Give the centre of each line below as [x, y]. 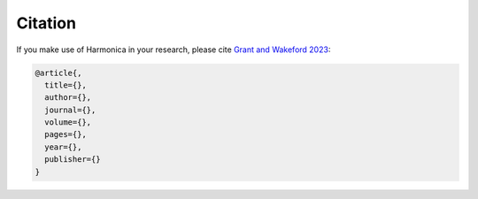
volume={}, [68, 122]
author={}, [68, 98]
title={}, [66, 85]
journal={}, [70, 110]
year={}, [63, 147]
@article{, [58, 73]
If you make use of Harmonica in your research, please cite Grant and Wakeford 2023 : [173, 50]
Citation [46, 23]
